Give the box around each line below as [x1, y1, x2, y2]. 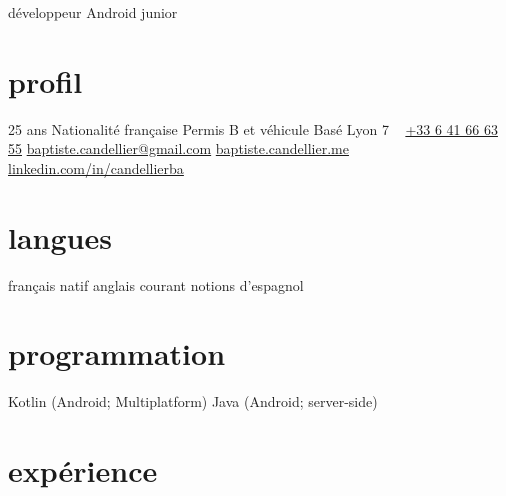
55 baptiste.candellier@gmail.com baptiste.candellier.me [8, 138, 349, 159]
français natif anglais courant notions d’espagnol [8, 274, 304, 295]
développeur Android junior [8, 2, 178, 22]
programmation [8, 333, 226, 374]
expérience [8, 450, 158, 491]
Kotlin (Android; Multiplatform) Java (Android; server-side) [8, 391, 378, 412]
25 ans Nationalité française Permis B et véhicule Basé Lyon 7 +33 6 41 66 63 [8, 118, 498, 139]
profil [8, 60, 83, 101]
